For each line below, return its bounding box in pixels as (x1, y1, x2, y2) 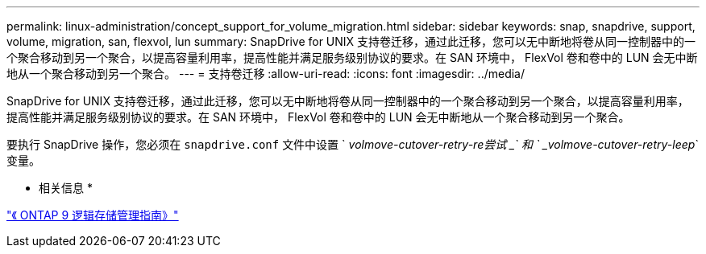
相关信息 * (39, 181, 93, 195)
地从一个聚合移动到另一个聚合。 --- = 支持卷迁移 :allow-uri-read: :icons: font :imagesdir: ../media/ (6, 67, 525, 80)
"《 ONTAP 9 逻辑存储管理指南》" (6, 208, 179, 222)
